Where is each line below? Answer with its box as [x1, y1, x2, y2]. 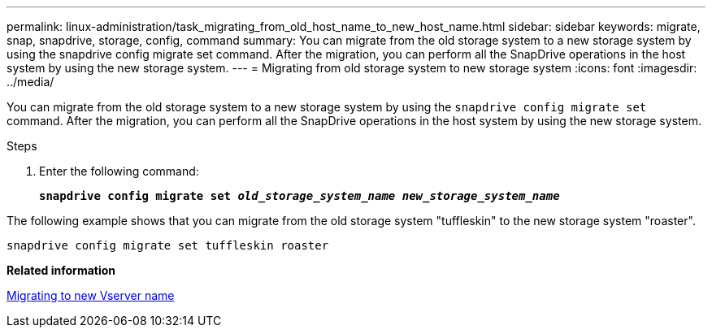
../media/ [7, 75, 54, 89]
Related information [7, 263, 116, 277]
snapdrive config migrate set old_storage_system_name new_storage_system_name [39, 189, 560, 202]
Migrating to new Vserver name [7, 288, 175, 302]
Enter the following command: [39, 164, 199, 178]
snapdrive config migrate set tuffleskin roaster [7, 239, 329, 252]
